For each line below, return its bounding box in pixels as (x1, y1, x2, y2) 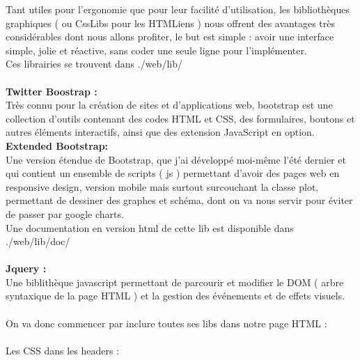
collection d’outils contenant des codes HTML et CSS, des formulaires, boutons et (6, 111, 355, 125)
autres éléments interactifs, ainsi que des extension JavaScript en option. (6, 125, 315, 139)
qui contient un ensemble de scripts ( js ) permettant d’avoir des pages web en (6, 166, 340, 180)
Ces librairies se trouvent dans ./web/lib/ (6, 56, 182, 71)
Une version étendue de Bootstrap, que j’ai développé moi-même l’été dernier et (6, 152, 346, 166)
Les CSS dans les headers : (6, 343, 120, 357)
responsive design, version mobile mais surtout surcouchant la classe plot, (6, 179, 319, 194)
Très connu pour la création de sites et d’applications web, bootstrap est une (6, 97, 333, 112)
